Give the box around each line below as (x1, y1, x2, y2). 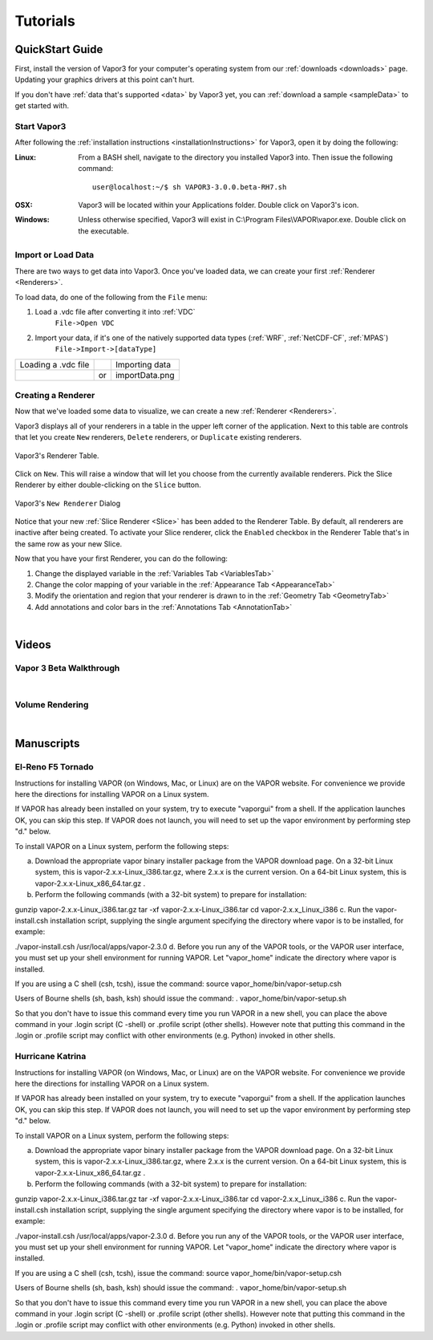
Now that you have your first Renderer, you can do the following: (14, 554, 229, 563)
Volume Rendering (14, 699, 89, 710)
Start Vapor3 (14, 121, 67, 132)
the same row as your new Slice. (14, 538, 123, 549)
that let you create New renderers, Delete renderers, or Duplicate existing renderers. (14, 432, 302, 442)
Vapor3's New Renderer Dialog (14, 498, 121, 508)
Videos (14, 638, 51, 652)
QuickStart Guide (14, 43, 103, 56)
